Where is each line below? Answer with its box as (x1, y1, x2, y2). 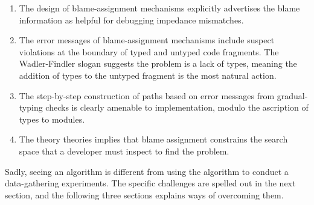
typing (19, 101, 43, 114)
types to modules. (19, 112, 85, 125)
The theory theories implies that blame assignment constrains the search (19, 133, 288, 145)
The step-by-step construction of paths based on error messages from (19, 89, 275, 102)
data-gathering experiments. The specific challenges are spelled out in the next (5, 177, 296, 189)
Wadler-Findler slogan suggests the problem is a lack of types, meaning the (19, 57, 297, 70)
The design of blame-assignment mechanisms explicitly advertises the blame (19, 2, 300, 14)
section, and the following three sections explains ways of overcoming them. (5, 188, 284, 201)
